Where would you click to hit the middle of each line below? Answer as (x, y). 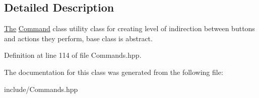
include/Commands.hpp (41, 89)
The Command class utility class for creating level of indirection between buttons (129, 28)
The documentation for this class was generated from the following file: (114, 72)
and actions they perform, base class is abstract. (78, 38)
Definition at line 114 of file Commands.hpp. (73, 55)
